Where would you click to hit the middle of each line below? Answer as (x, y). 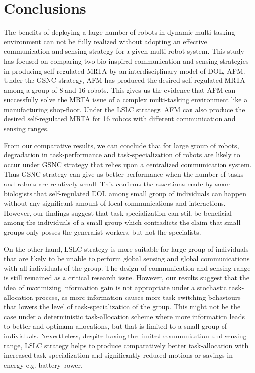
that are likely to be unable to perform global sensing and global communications (127, 258)
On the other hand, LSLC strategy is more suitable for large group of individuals (126, 248)
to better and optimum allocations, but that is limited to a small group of (115, 326)
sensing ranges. (27, 129)
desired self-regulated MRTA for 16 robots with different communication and (120, 119)
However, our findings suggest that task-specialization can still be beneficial (118, 212)
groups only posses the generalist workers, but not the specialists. (103, 232)
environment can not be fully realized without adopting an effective (106, 41)
